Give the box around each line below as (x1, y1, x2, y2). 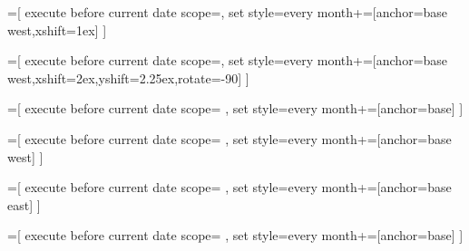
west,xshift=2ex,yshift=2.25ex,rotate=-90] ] (7, 68, 249, 87)
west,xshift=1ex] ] (7, 20, 107, 39)
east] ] (7, 195, 41, 214)
